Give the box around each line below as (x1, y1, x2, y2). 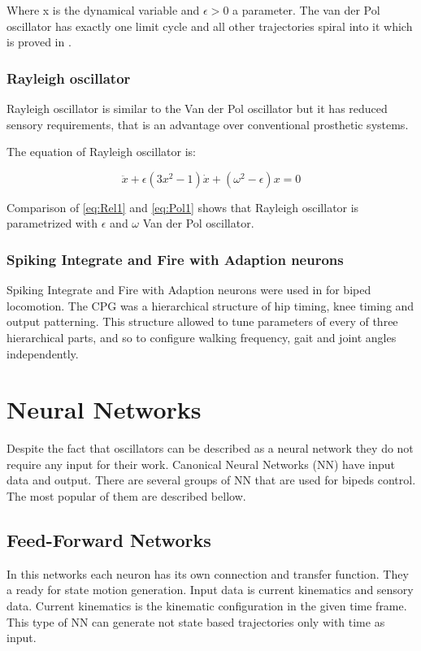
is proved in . (7, 33, 72, 50)
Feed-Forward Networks (7, 527, 211, 553)
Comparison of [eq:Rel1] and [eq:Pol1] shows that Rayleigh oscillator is (7, 198, 359, 215)
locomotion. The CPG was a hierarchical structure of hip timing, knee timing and (7, 297, 414, 314)
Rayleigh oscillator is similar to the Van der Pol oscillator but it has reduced (7, 100, 388, 116)
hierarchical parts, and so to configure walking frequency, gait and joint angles (7, 328, 397, 345)
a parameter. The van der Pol (232, 2, 380, 18)
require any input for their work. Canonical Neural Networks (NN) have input (7, 455, 395, 472)
